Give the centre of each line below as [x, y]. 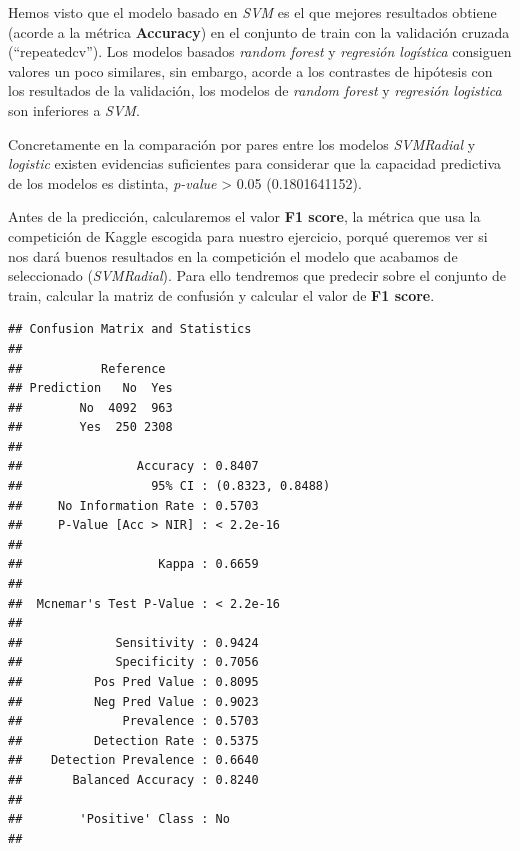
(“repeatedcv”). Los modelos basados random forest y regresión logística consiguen [260, 51]
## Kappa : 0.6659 [133, 564]
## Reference [87, 368]
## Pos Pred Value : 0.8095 [133, 682]
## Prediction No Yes [90, 388]
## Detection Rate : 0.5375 [133, 740]
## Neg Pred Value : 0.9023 [133, 701]
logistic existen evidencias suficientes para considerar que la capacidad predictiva [255, 163]
